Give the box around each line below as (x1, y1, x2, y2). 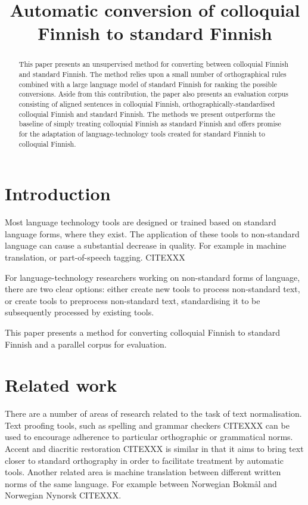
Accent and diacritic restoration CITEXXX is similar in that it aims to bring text (5, 442, 304, 455)
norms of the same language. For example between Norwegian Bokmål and (5, 477, 277, 489)
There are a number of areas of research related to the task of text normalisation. (5, 407, 302, 420)
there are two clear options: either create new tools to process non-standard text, (5, 283, 300, 295)
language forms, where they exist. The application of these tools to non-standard (5, 227, 300, 240)
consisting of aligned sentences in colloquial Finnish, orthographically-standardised (18, 98, 275, 109)
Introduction (5, 181, 111, 206)
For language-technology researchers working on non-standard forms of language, (5, 271, 300, 283)
